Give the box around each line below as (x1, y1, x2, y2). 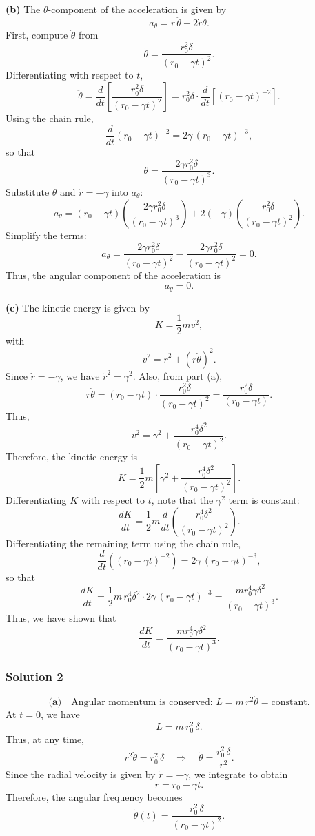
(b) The (6, 2, 41, 16)
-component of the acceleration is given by (48, 2, 227, 16)
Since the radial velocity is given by (6, 766, 156, 781)
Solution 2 (6, 667, 63, 684)
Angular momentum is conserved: (71, 697, 213, 708)
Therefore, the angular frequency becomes (6, 789, 183, 804)
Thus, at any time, (6, 732, 85, 746)
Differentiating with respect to (6, 68, 134, 82)
